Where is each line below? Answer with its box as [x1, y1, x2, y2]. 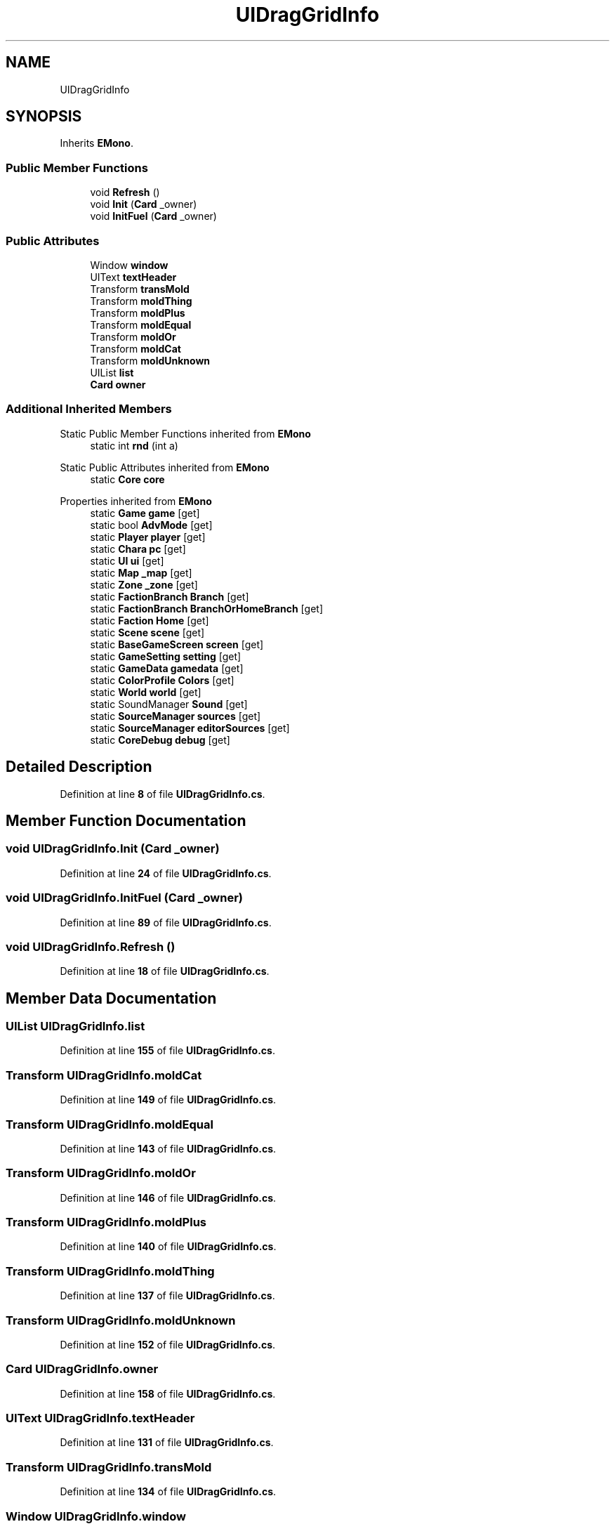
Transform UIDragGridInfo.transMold [6, 1459, 212, 1474]
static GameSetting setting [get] [90, 650, 242, 662]
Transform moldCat [90, 342, 181, 355]
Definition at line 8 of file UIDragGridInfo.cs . [60, 787, 265, 800]
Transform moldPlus [90, 306, 185, 319]
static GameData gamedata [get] [90, 662, 244, 674]
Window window [90, 258, 168, 271]
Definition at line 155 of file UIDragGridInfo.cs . [60, 1044, 275, 1057]
